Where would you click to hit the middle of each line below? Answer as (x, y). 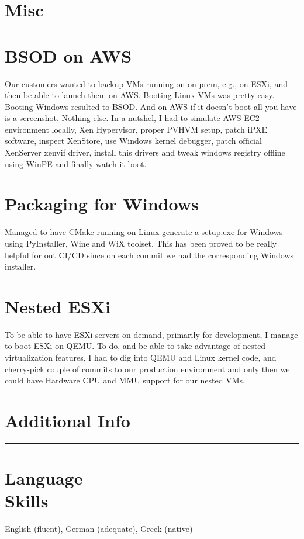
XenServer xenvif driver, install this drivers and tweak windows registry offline (145, 152)
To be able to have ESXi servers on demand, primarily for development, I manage (151, 334)
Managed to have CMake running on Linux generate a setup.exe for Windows (144, 232)
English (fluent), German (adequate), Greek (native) (99, 529)
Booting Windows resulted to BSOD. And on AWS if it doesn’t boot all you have (151, 106)
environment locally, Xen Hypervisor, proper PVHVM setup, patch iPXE (136, 129)
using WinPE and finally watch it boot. (76, 163)
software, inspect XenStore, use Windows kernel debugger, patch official (133, 141)
